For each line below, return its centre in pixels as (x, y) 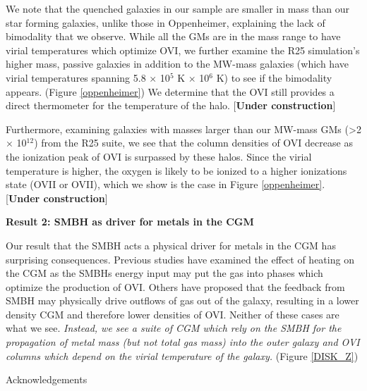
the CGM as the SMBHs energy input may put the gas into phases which (164, 273)
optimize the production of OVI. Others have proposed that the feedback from (175, 286)
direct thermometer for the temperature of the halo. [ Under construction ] (171, 105)
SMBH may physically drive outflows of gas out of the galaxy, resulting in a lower (182, 300)
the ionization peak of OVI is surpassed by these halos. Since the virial (159, 156)
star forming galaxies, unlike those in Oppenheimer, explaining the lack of (166, 22)
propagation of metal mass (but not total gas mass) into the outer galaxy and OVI (183, 342)
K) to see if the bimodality (274, 77)
